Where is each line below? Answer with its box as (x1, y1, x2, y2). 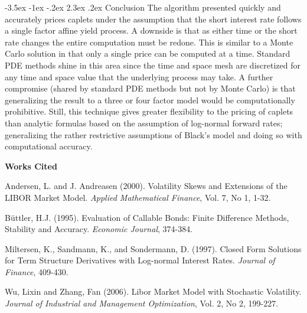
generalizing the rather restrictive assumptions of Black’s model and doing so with (5, 128, 302, 141)
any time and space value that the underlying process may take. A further (5, 70, 273, 83)
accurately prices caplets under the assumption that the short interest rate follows (5, 12, 302, 25)
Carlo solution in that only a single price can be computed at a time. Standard (5, 47, 290, 60)
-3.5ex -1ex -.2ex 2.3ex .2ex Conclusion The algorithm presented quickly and (5, 1, 281, 13)
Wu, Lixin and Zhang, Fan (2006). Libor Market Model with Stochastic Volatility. (5, 285, 302, 298)
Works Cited (5, 159, 57, 172)
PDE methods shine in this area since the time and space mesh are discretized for (5, 58, 301, 71)
